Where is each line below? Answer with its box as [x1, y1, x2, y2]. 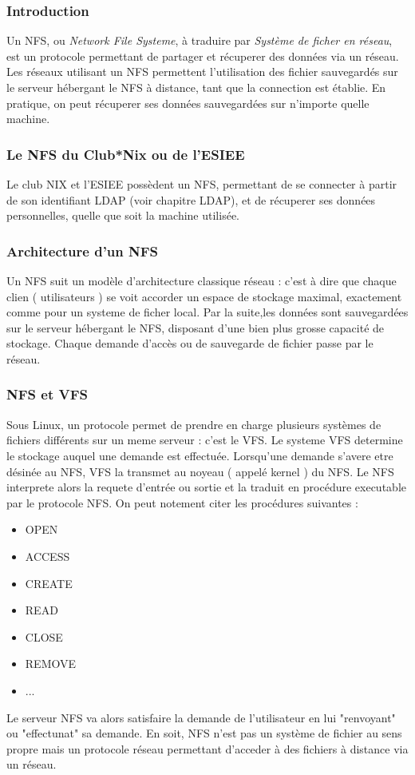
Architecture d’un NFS [6, 240, 159, 260]
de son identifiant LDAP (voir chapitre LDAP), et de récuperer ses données [6, 191, 376, 208]
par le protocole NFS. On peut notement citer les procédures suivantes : [6, 494, 358, 511]
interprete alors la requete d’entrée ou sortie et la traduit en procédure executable [6, 479, 406, 495]
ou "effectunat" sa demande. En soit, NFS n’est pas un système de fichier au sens [6, 725, 402, 741]
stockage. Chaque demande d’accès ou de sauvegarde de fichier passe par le [6, 335, 373, 352]
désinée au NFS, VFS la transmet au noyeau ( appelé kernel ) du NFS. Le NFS [6, 463, 394, 479]
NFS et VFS [6, 384, 89, 404]
